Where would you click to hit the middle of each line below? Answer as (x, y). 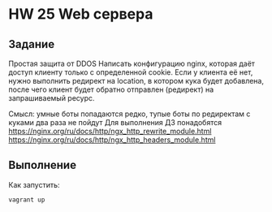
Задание (32, 44)
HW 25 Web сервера (81, 14)
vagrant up (27, 200)
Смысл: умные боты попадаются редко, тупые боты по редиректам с (130, 114)
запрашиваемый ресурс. (52, 98)
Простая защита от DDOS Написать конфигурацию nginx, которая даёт (132, 63)
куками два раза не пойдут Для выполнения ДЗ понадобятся (115, 122)
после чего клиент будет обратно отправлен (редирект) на (111, 89)
